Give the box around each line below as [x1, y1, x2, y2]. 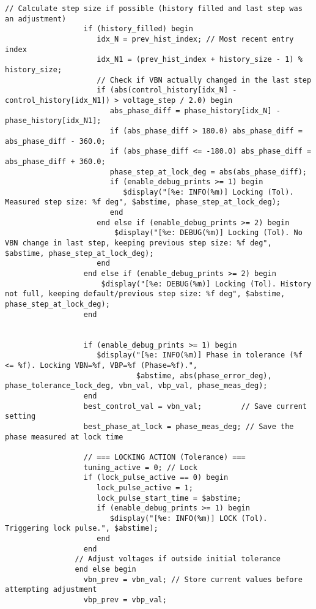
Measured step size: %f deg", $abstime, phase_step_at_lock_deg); [5, 198, 281, 207]
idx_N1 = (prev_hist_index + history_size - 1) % [97, 55, 303, 64]
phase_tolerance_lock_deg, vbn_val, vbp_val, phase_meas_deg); [5, 381, 268, 390]
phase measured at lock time [5, 432, 123, 441]
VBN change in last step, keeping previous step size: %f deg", [5, 239, 272, 248]
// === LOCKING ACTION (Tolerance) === [83, 452, 246, 461]
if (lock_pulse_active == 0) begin [83, 473, 229, 482]
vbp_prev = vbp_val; [83, 596, 167, 605]
